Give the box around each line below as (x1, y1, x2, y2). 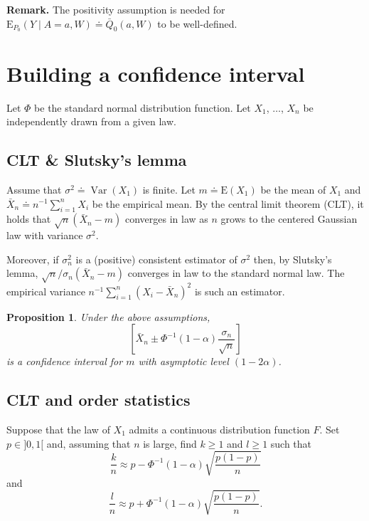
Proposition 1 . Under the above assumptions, (6, 309, 210, 324)
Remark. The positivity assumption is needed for (6, 2, 225, 16)
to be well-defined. (157, 16, 237, 31)
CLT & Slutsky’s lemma (6, 149, 187, 171)
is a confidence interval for (6, 354, 123, 369)
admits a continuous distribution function (129, 421, 310, 436)
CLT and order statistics (6, 389, 191, 411)
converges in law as (124, 211, 208, 226)
